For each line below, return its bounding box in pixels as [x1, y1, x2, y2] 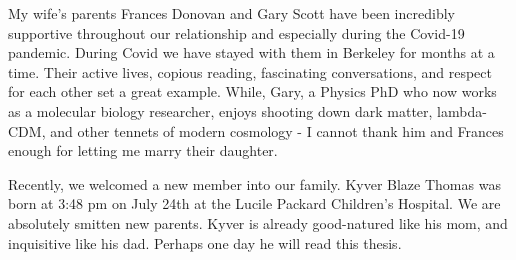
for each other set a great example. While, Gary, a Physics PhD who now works [8, 81, 497, 102]
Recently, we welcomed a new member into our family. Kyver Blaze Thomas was [8, 173, 501, 194]
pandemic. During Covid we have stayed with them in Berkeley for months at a [8, 42, 495, 63]
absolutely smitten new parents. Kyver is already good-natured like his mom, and [8, 212, 508, 233]
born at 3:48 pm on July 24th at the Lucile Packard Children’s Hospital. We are [8, 193, 501, 214]
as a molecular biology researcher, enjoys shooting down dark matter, [8, 100, 433, 121]
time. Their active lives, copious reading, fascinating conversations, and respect [8, 61, 492, 82]
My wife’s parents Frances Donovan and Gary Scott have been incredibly [8, 3, 455, 23]
